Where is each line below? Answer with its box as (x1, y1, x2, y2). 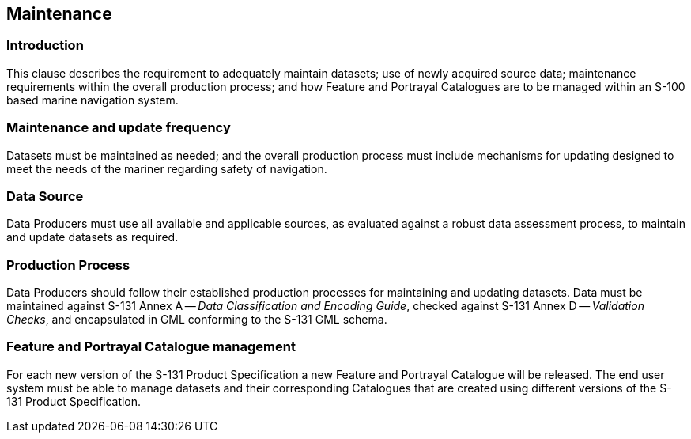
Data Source (6, 187, 84, 204)
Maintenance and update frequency (6, 119, 231, 136)
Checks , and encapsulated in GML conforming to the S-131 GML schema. (6, 312, 387, 327)
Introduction (6, 37, 84, 54)
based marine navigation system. (6, 93, 179, 107)
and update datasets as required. (6, 230, 179, 244)
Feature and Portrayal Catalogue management (6, 339, 296, 355)
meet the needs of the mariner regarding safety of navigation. (6, 161, 327, 176)
